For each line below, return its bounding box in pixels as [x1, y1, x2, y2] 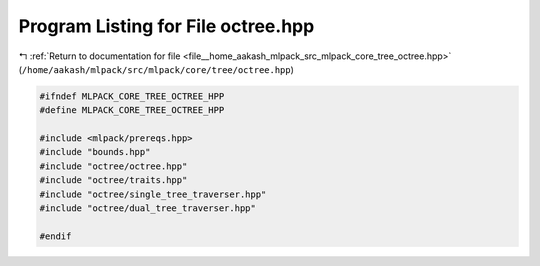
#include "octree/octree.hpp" [39, 160, 188, 172]
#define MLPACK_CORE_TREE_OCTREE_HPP [39, 105, 225, 116]
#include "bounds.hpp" [39, 146, 151, 158]
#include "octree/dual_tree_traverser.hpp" [39, 203, 257, 214]
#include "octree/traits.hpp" [39, 175, 188, 186]
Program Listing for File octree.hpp [18, 15, 315, 37]
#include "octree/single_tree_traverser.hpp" [39, 188, 267, 200]
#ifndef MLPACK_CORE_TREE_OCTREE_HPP [39, 90, 225, 102]
